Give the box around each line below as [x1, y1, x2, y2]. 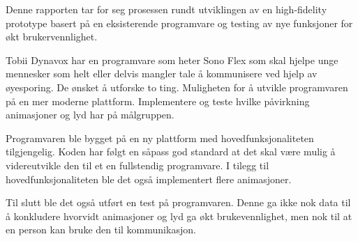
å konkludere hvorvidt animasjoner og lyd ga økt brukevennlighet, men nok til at [6, 208, 352, 223]
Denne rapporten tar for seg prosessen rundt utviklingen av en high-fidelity [6, 2, 327, 16]
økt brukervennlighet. [6, 29, 98, 44]
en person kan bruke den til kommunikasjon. [6, 222, 196, 237]
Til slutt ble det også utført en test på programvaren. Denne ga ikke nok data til [6, 195, 351, 210]
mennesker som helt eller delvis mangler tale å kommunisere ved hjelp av [6, 66, 318, 81]
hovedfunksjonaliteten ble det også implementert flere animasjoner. [6, 171, 292, 186]
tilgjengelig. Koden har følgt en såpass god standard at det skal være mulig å [6, 144, 336, 159]
